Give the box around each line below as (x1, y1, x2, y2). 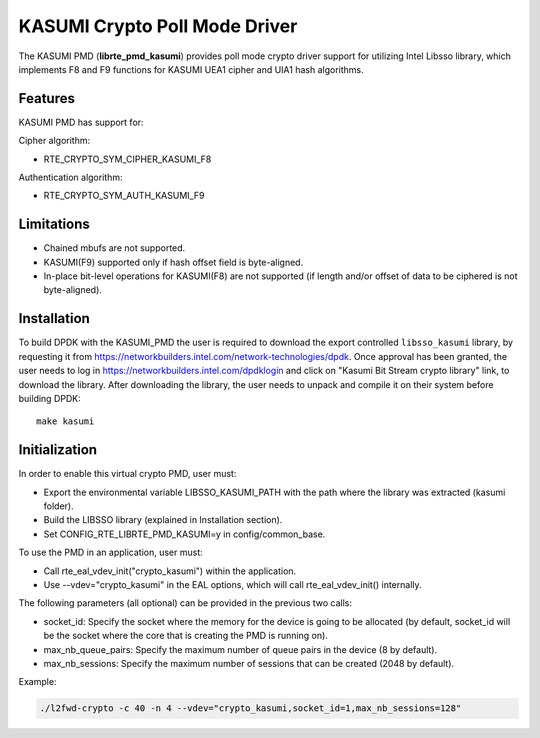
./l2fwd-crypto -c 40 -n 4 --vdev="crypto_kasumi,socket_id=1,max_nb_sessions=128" (39, 703, 462, 714)
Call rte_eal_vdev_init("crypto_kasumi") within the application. (43, 565, 297, 577)
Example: (18, 676, 57, 688)
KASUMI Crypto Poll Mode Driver (18, 15, 298, 37)
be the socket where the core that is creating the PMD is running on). (43, 630, 329, 642)
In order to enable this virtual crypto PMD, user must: (18, 468, 237, 480)
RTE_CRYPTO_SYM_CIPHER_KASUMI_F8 (43, 153, 212, 165)
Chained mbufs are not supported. (43, 242, 186, 254)
